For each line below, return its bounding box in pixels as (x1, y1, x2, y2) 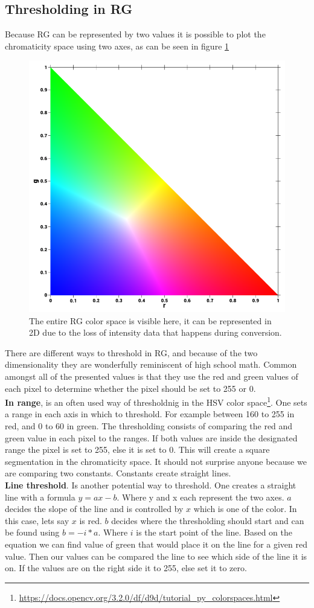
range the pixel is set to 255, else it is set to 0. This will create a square (5, 443, 270, 456)
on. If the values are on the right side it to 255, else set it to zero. (5, 562, 247, 574)
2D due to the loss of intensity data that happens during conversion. (29, 326, 282, 339)
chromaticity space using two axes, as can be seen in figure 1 (5, 39, 229, 52)
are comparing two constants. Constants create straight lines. (5, 467, 231, 479)
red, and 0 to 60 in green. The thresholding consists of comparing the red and (5, 419, 293, 432)
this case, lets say (5, 514, 69, 526)
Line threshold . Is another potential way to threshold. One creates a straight (5, 478, 296, 491)
